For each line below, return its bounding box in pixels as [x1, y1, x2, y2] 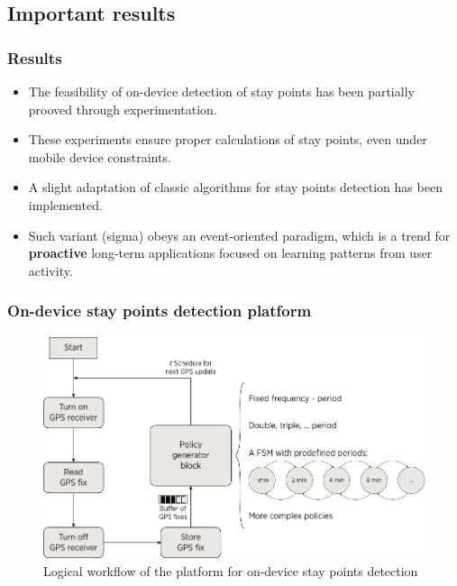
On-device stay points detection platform [7, 299, 312, 322]
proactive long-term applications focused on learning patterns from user [28, 243, 433, 262]
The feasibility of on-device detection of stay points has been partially [28, 82, 415, 100]
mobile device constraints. [28, 147, 171, 166]
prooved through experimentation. [28, 99, 217, 118]
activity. [28, 261, 73, 279]
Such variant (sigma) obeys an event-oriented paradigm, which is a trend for [28, 225, 451, 244]
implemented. [28, 195, 103, 214]
